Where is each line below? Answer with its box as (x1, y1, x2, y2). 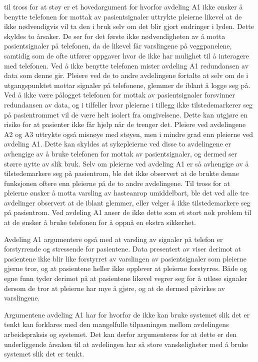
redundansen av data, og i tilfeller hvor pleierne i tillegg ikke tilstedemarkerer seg (4, 99, 253, 109)
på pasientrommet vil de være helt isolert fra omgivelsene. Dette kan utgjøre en (4, 109, 248, 119)
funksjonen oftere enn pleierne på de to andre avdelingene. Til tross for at (4, 177, 230, 188)
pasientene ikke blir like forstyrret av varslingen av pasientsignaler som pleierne (4, 253, 246, 263)
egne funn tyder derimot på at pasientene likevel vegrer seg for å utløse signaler (4, 273, 247, 283)
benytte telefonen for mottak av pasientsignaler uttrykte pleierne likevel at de (4, 11, 242, 21)
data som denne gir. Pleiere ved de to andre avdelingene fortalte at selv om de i (4, 70, 248, 80)
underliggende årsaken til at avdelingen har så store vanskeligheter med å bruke (4, 338, 248, 349)
